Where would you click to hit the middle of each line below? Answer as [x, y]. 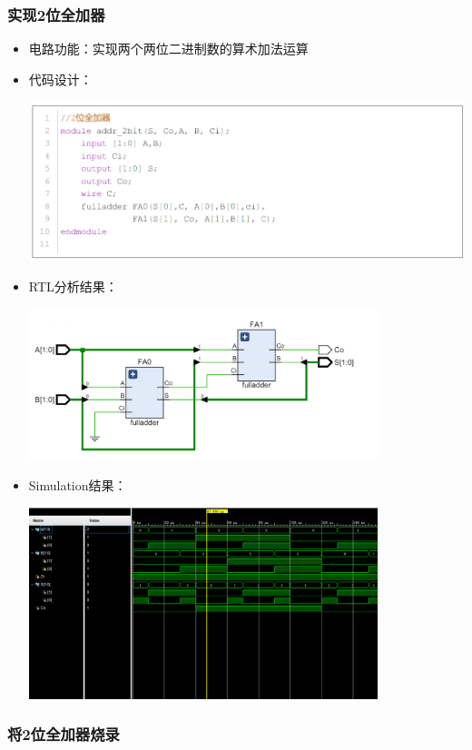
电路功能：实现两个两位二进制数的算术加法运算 [168, 49]
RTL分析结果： [73, 286]
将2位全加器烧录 [64, 734]
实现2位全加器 [56, 14]
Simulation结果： [78, 485]
